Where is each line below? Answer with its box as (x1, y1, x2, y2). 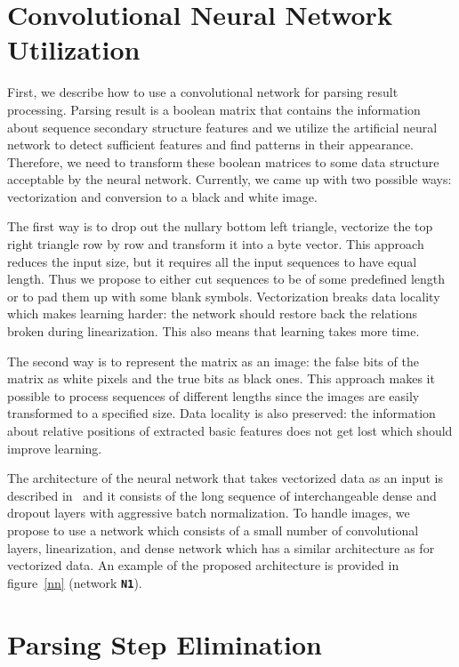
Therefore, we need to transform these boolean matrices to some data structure (7, 152, 439, 171)
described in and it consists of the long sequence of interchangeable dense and (7, 486, 437, 504)
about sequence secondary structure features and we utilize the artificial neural (7, 117, 438, 136)
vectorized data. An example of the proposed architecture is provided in (7, 556, 399, 575)
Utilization (7, 31, 141, 68)
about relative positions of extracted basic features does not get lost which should (7, 422, 453, 439)
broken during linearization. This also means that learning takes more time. (7, 322, 420, 341)
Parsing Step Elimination (7, 625, 322, 662)
